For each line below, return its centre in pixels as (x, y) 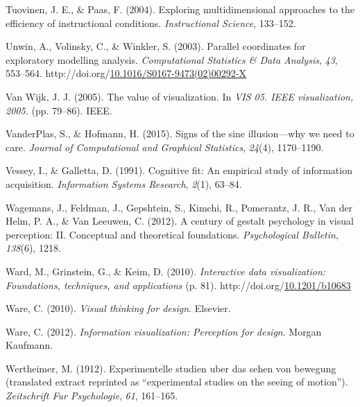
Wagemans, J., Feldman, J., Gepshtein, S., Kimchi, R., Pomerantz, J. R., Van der (179, 207)
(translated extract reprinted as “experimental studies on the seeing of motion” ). (177, 382)
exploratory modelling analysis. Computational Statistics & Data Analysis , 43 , (172, 59)
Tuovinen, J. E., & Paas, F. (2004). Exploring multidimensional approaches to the (180, 9)
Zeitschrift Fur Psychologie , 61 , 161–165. (92, 396)
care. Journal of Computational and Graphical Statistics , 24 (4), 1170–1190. (165, 147)
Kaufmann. (29, 345)
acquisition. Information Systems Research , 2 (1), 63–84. (124, 183)
